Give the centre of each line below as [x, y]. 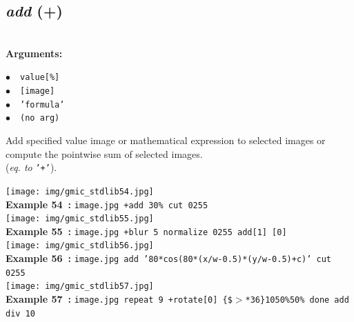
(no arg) [40, 118]
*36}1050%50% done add [297, 300]
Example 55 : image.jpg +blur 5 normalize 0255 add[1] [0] [146, 231]
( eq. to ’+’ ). [31, 167]
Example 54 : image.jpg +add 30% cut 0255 [107, 204]
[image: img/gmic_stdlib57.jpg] [80, 286]
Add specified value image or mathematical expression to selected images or [166, 140]
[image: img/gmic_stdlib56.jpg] [80, 246]
